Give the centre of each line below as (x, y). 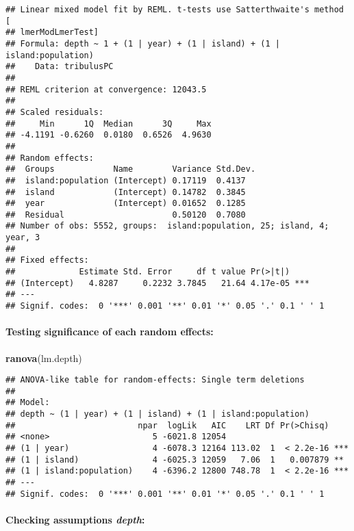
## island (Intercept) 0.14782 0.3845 (126, 192)
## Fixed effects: (47, 260)
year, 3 (23, 238)
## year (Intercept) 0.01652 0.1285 (126, 204)
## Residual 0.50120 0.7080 (126, 215)
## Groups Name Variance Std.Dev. (131, 169)
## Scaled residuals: (55, 112)
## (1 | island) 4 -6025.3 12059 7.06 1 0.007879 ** (175, 459)
